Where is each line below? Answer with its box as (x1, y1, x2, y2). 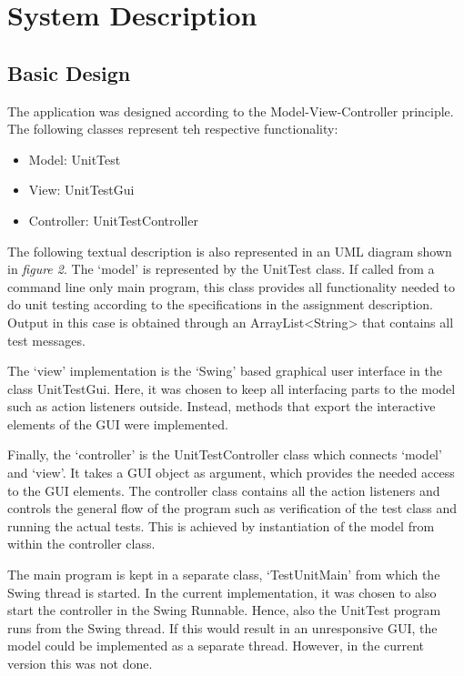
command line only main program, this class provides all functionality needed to (7, 277, 455, 296)
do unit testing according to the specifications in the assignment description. (7, 295, 433, 314)
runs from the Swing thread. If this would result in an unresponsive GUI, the (7, 618, 438, 637)
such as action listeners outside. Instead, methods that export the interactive (7, 397, 436, 416)
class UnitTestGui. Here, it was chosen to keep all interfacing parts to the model (7, 378, 456, 398)
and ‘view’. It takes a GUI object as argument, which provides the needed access (7, 463, 455, 482)
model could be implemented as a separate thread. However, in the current (7, 636, 425, 655)
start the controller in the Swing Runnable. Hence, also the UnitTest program (7, 600, 441, 620)
